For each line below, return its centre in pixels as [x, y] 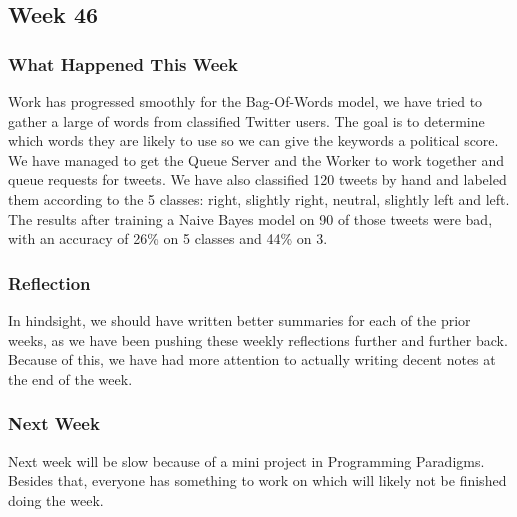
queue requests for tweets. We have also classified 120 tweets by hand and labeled [257, 179]
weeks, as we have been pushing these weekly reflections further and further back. [258, 339]
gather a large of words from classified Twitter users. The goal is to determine [246, 120]
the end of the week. [70, 378]
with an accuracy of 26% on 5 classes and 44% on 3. [168, 238]
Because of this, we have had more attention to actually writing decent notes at [252, 359]
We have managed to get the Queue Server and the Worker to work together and [256, 159]
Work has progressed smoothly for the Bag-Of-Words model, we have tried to [245, 101]
